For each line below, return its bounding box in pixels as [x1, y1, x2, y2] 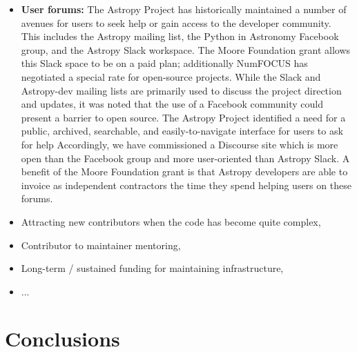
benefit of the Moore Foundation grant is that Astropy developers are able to [21, 164, 348, 179]
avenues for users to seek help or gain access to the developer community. [21, 15, 331, 30]
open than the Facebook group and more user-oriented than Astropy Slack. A [21, 150, 350, 165]
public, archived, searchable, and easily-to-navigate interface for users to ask [21, 124, 343, 138]
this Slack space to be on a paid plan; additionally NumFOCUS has [21, 56, 308, 70]
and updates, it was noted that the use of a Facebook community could [21, 97, 323, 111]
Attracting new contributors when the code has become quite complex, [21, 214, 321, 228]
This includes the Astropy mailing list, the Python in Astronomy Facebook [21, 29, 339, 43]
